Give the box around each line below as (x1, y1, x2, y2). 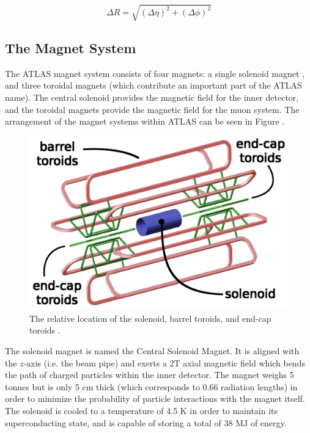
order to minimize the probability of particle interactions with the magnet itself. (5, 392, 305, 405)
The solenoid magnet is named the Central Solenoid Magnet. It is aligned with (5, 344, 300, 357)
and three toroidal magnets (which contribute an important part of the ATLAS (5, 79, 302, 92)
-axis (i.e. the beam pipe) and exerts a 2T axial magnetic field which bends (23, 356, 305, 369)
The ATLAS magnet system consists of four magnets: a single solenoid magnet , (5, 67, 305, 79)
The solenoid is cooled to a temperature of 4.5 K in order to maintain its (5, 404, 278, 417)
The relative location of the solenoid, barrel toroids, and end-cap (29, 311, 271, 324)
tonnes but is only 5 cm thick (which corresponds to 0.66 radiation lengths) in (5, 380, 298, 393)
